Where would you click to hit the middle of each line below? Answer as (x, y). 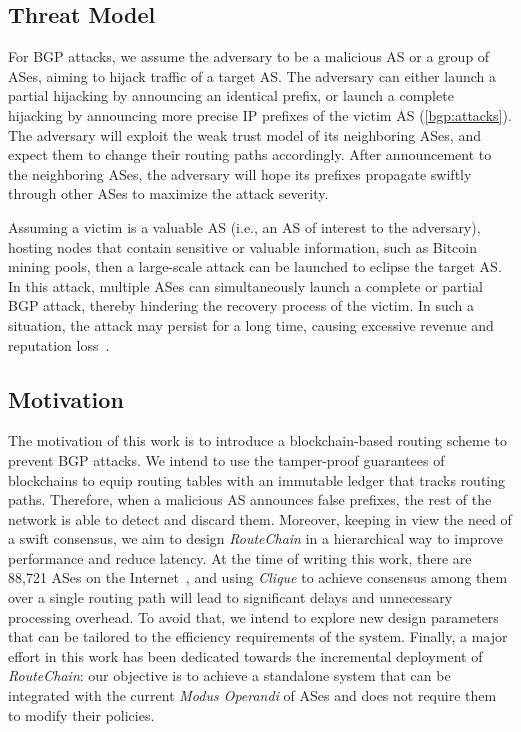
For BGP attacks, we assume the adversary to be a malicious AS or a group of (249, 56)
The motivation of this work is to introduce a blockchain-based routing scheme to (257, 440)
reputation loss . (59, 344)
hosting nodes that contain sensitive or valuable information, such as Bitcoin (242, 246)
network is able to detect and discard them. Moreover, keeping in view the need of (260, 518)
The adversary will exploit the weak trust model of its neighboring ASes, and (244, 134)
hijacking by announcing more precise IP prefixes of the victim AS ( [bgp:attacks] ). (260, 114)
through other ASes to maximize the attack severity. (168, 193)
